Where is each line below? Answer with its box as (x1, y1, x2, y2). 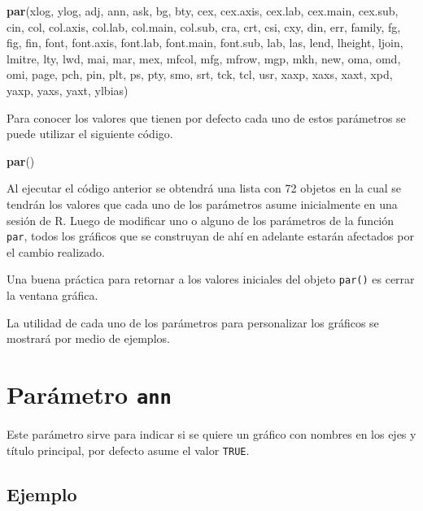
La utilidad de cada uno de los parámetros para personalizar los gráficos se (7, 314, 379, 331)
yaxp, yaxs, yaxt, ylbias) (7, 81, 129, 98)
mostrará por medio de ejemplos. (7, 330, 170, 347)
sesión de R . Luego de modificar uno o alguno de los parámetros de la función (7, 211, 395, 228)
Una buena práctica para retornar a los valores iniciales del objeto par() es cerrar (7, 271, 415, 288)
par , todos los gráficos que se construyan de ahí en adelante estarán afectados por (7, 227, 414, 245)
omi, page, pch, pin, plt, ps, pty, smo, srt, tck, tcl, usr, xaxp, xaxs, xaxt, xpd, (7, 66, 393, 83)
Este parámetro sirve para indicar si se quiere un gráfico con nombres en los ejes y (7, 426, 416, 443)
